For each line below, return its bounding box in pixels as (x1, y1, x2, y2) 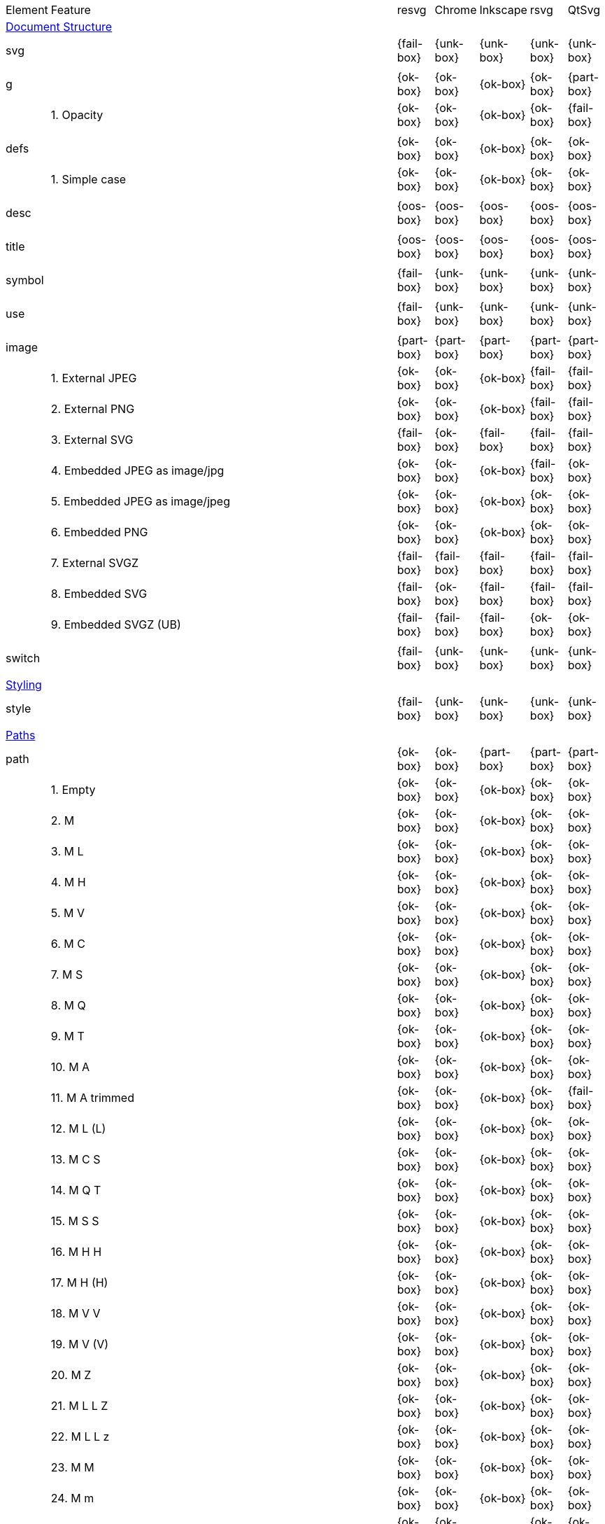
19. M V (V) (50, 1337, 109, 1351)
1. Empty (50, 783, 96, 797)
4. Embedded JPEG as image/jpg (50, 463, 225, 477)
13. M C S (50, 1152, 101, 1166)
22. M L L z (50, 1429, 110, 1443)
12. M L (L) (50, 1121, 106, 1135)
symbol (6, 273, 44, 287)
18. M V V (50, 1306, 101, 1320)
